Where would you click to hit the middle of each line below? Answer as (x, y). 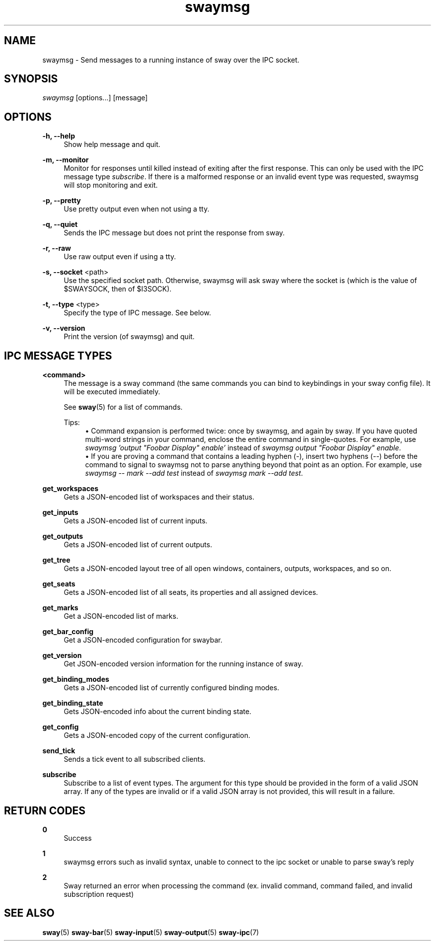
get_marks (60, 608)
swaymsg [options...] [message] (95, 98)
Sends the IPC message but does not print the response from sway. (174, 233)
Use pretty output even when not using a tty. (137, 209)
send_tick (59, 751)
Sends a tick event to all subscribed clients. (135, 759)
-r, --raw (57, 248)
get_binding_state (73, 703)
